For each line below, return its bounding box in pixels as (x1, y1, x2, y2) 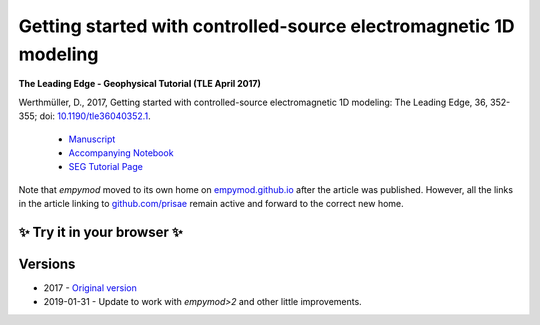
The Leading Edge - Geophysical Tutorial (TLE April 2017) (18, 78, 262, 90)
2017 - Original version (43, 282, 137, 294)
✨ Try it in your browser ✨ (18, 223, 184, 240)
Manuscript (68, 133, 116, 145)
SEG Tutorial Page (68, 161, 144, 173)
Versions (18, 255, 76, 272)
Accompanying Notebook (68, 146, 174, 159)
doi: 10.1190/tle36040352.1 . (39, 110, 151, 122)
